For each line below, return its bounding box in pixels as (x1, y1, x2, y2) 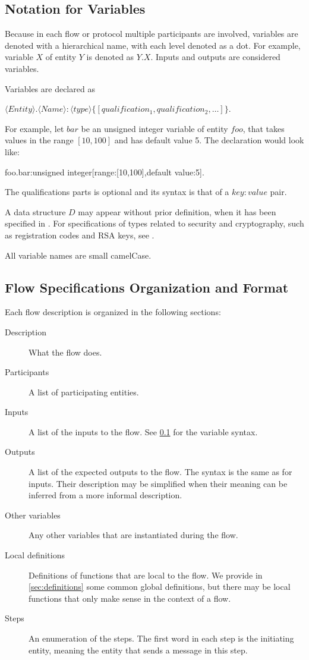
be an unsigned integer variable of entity (81, 122, 228, 134)
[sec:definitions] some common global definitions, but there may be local (29, 580, 291, 593)
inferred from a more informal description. (29, 489, 182, 501)
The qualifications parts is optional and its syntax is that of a (5, 186, 229, 198)
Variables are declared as (5, 82, 95, 95)
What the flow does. (29, 345, 102, 358)
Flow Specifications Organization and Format (5, 278, 289, 296)
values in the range (5, 134, 74, 146)
